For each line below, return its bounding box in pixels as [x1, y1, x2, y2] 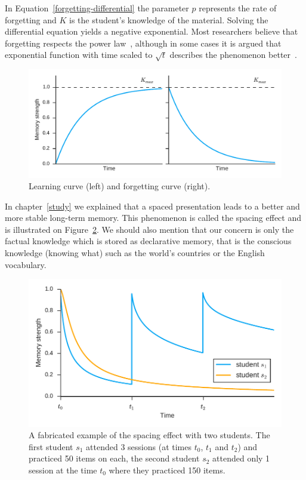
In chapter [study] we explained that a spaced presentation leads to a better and [5, 199, 300, 212]
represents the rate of [199, 2, 277, 14]
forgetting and [5, 13, 57, 26]
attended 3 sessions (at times [86, 440, 191, 453]
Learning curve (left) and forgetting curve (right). [29, 180, 211, 192]
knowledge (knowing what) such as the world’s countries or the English [5, 247, 265, 259]
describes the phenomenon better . [169, 48, 297, 61]
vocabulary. [5, 258, 47, 270]
